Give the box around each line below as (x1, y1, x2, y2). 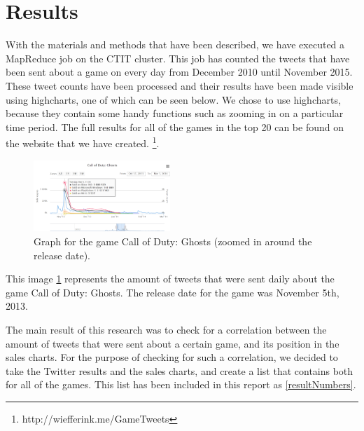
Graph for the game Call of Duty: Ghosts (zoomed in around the (34, 234, 312, 249)
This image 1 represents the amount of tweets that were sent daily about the (6, 271, 335, 286)
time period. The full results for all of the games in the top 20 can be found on (6, 119, 344, 134)
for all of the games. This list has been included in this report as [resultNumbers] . (6, 377, 356, 392)
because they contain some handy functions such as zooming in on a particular (6, 106, 344, 121)
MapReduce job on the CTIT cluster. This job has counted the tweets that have (6, 50, 350, 65)
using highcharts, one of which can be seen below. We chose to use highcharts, (6, 92, 341, 107)
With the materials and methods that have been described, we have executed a (6, 37, 345, 52)
